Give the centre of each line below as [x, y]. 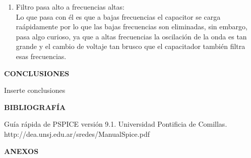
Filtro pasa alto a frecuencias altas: [70, 7]
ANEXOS [21, 151]
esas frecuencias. [41, 56]
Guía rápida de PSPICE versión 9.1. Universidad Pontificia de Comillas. [116, 124]
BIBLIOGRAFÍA [35, 107]
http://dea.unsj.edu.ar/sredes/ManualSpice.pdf [77, 134]
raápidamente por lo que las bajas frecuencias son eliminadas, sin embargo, [132, 27]
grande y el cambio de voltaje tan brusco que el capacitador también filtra [131, 46]
